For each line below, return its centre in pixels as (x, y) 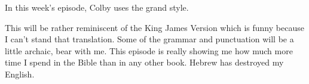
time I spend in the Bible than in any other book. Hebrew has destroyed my (144, 62)
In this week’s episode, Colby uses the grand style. (97, 7)
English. (20, 74)
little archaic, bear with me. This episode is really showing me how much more (149, 50)
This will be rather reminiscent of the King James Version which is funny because (154, 27)
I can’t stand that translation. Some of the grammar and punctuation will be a (149, 39)
